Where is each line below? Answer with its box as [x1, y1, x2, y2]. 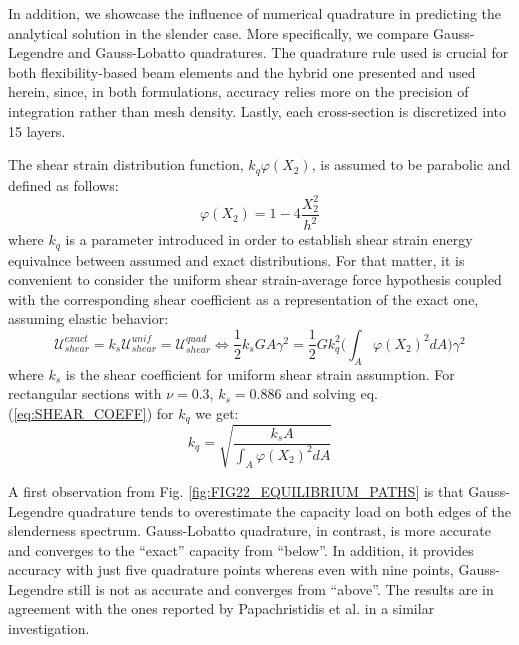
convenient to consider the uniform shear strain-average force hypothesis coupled [8, 269, 502, 290]
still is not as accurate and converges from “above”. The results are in [68, 578, 494, 599]
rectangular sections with [8, 383, 162, 404]
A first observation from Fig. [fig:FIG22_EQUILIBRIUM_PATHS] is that [8, 480, 464, 501]
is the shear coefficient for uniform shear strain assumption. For [65, 363, 455, 384]
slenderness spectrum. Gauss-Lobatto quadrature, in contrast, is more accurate [8, 520, 491, 541]
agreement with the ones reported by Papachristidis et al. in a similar [8, 598, 435, 619]
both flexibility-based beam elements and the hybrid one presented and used [8, 61, 476, 82]
